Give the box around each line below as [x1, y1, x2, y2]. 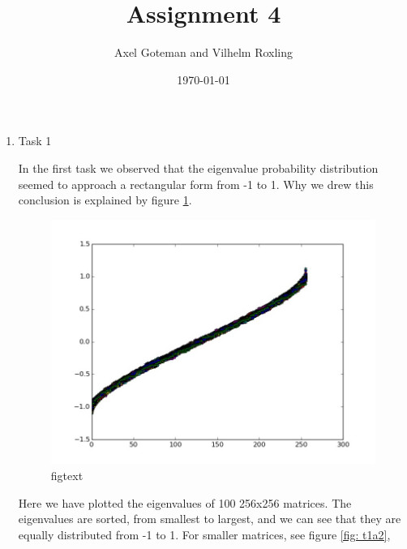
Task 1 [18, 132, 52, 149]
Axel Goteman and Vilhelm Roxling [114, 44, 293, 61]
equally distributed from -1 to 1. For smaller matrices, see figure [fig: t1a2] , [18, 525, 391, 543]
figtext [50, 466, 84, 483]
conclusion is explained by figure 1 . [18, 191, 192, 208]
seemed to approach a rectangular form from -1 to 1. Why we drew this [18, 175, 374, 192]
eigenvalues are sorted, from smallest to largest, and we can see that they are [18, 510, 401, 527]
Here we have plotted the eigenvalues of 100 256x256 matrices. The [18, 494, 352, 511]
